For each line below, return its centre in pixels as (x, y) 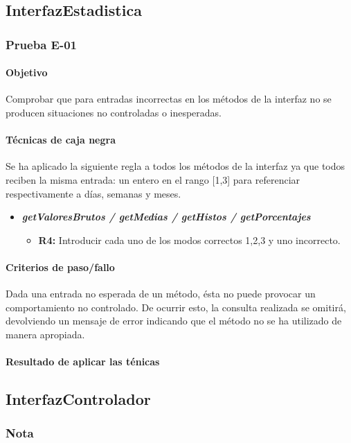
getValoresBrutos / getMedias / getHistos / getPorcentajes (166, 217)
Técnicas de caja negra (61, 140)
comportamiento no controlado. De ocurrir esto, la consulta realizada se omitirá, (176, 307)
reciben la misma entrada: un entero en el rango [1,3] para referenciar (153, 180)
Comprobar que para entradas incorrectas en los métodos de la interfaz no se (169, 99)
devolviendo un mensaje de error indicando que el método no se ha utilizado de (174, 321)
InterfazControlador (78, 399)
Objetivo (27, 72)
